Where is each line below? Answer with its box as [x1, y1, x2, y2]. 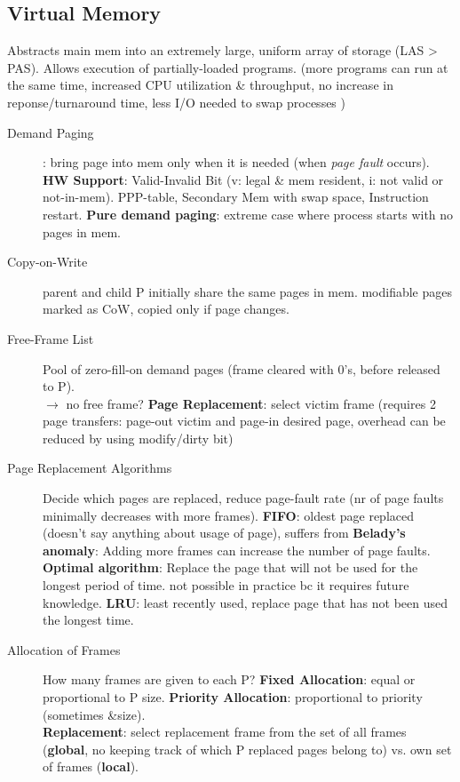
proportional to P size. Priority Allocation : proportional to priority [43, 688, 423, 706]
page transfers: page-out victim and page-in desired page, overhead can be [43, 411, 446, 430]
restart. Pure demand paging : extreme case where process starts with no [43, 204, 454, 223]
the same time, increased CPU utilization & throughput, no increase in [7, 76, 393, 94]
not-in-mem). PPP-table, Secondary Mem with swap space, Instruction [43, 188, 429, 206]
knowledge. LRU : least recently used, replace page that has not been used [43, 593, 448, 611]
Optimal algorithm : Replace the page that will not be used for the [43, 558, 418, 577]
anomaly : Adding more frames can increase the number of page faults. [43, 540, 431, 559]
